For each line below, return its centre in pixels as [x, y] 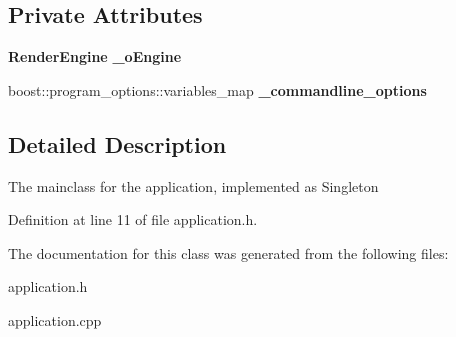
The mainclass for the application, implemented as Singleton [193, 185]
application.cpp [55, 319]
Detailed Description [117, 143]
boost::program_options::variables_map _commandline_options [217, 89]
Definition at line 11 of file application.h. [133, 219]
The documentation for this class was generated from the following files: [228, 252]
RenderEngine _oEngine [95, 56]
